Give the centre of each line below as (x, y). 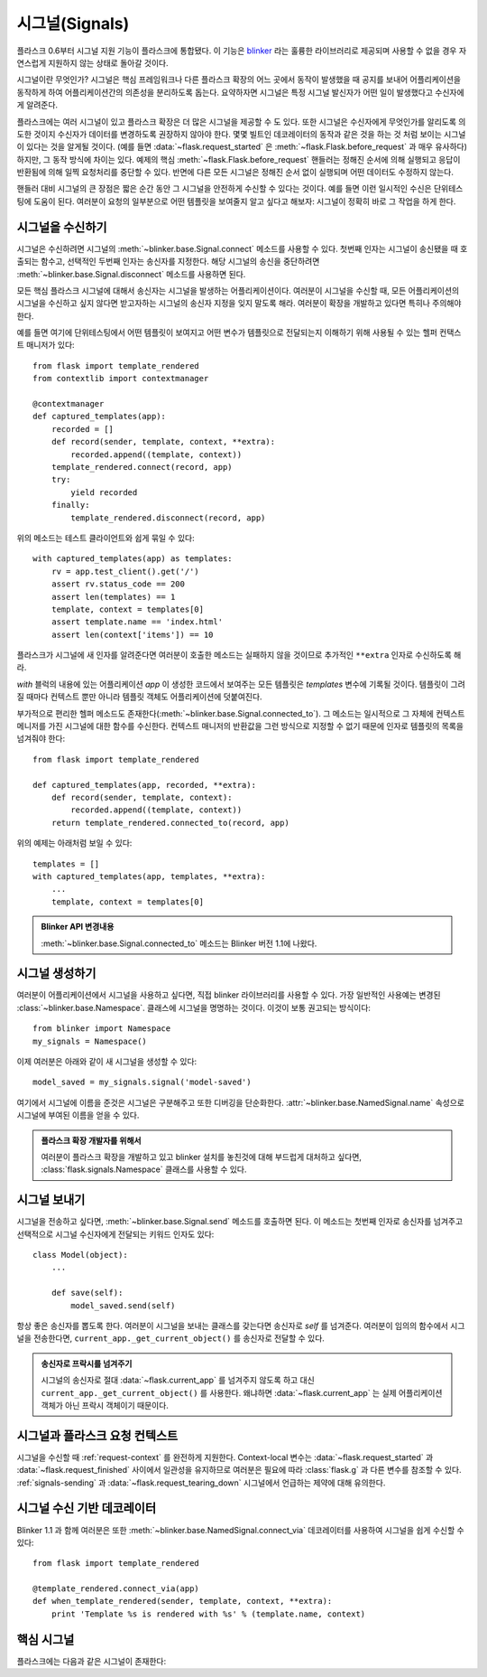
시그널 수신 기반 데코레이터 (87, 1508)
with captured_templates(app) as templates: (133, 559)
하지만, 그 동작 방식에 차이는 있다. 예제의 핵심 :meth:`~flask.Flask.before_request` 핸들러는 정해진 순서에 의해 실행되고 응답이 (239, 159)
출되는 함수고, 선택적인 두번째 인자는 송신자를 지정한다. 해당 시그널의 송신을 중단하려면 (168, 261)
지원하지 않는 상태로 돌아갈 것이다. (108, 62)
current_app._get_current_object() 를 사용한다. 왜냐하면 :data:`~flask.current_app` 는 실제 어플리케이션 (242, 1392)
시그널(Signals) (73, 23)
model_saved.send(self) (123, 1305)
